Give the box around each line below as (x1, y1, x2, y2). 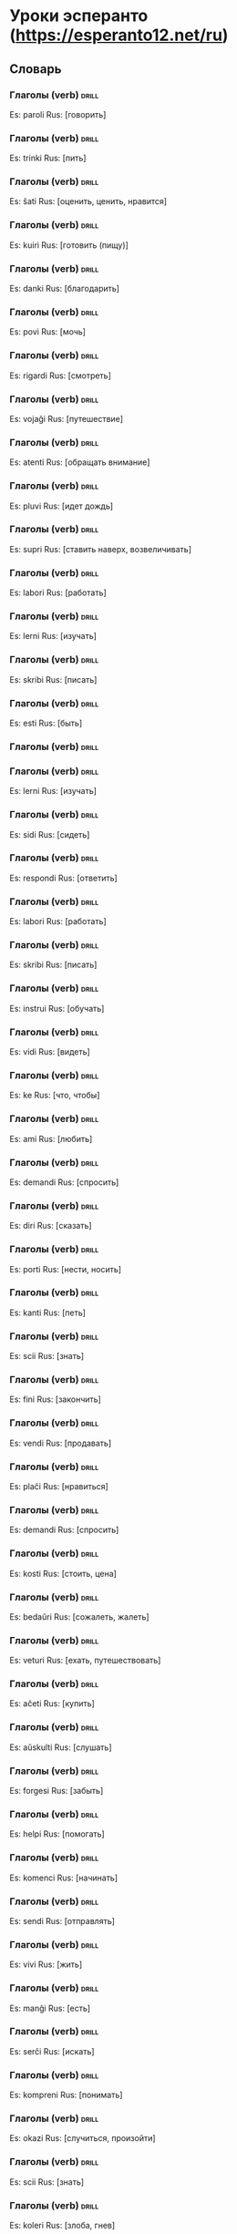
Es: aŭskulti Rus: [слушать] (9, 1742, 112, 1753)
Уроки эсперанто (9, 5, 149, 26)
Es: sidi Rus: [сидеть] (9, 829, 90, 839)
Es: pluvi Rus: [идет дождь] (9, 500, 114, 511)
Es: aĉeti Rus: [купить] (9, 1698, 96, 1709)
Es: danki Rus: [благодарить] (9, 283, 120, 294)
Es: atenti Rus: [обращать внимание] (9, 457, 150, 468)
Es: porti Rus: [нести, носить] (9, 1263, 121, 1274)
